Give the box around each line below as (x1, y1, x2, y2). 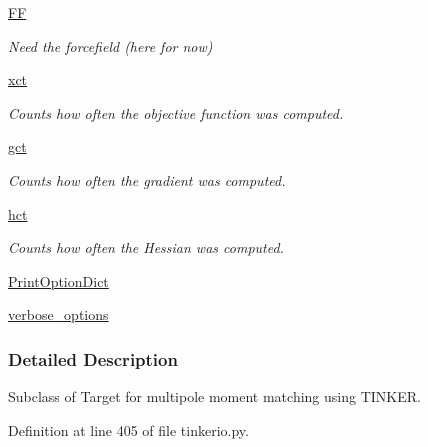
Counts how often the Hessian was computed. (8, 237, 284, 258)
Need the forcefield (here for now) (8, 35, 213, 56)
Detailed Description (8, 346, 178, 371)
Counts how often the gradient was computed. (8, 169, 286, 190)
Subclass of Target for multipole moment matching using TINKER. (8, 386, 421, 407)
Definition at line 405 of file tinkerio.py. (8, 419, 249, 440)
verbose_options (8, 304, 109, 325)
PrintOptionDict (8, 270, 109, 291)
